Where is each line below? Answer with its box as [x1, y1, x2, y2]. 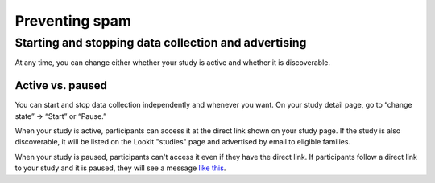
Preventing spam [14, 12, 132, 30]
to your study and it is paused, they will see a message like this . [14, 163, 226, 173]
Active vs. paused [14, 79, 108, 92]
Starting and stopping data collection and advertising [14, 35, 307, 50]
